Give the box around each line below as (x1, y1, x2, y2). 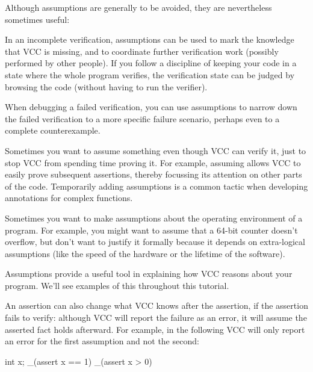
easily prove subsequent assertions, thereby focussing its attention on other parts (5, 168, 302, 181)
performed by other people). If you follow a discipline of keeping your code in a (5, 57, 297, 69)
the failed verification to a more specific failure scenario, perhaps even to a (5, 112, 280, 125)
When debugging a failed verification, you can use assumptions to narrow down (5, 101, 297, 113)
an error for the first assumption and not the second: (5, 335, 199, 347)
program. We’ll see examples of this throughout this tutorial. (5, 279, 229, 291)
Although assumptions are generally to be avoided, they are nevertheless (5, 1, 272, 13)
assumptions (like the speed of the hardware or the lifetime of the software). (5, 247, 285, 259)
